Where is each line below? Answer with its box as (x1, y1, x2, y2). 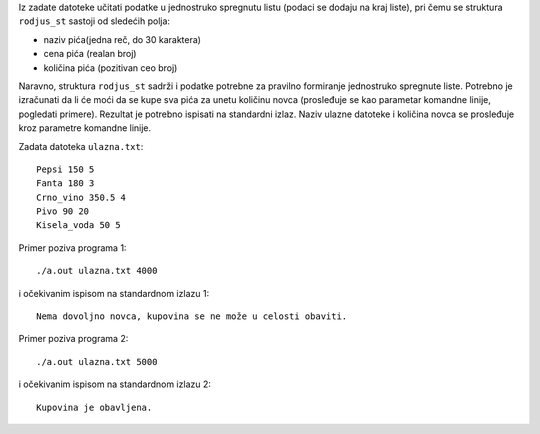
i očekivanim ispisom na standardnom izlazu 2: (18, 378, 212, 390)
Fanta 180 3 (36, 178, 95, 189)
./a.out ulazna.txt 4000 (36, 265, 158, 277)
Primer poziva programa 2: (18, 333, 129, 345)
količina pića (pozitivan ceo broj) (43, 61, 178, 74)
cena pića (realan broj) (43, 48, 137, 60)
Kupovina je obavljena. (36, 401, 153, 413)
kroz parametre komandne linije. (18, 122, 152, 134)
